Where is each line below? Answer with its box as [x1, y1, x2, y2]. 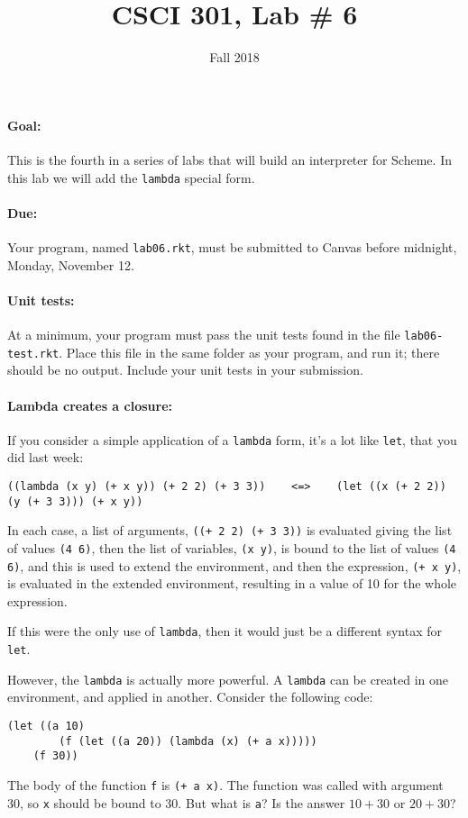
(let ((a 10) [7, 720, 85, 732]
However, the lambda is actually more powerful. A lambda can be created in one [7, 669, 448, 688]
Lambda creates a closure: [7, 395, 172, 414]
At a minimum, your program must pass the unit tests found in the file [7, 325, 400, 344]
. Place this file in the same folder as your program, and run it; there [59, 342, 440, 361]
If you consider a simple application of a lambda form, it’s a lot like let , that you [7, 430, 457, 449]
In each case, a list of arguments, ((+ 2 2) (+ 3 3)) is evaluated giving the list [7, 521, 453, 540]
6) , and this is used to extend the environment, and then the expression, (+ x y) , [7, 556, 462, 575]
